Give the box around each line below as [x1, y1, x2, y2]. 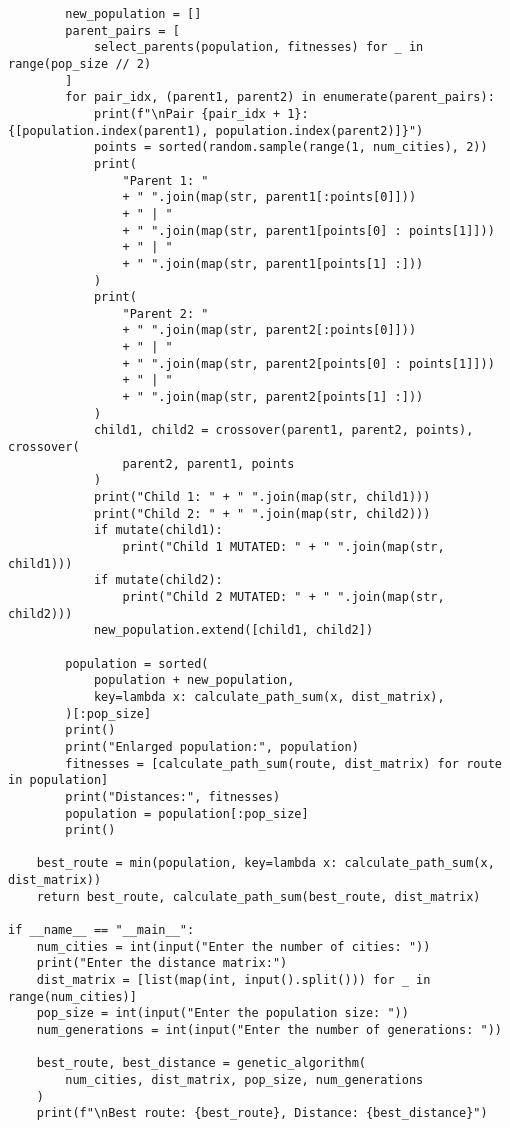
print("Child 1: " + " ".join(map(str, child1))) [93, 490, 431, 505]
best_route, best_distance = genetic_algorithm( [36, 1056, 366, 1071]
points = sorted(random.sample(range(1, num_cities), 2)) [93, 140, 488, 155]
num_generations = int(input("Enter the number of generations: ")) [36, 1023, 502, 1038]
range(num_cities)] [8, 989, 137, 1004]
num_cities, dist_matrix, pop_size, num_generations [65, 1073, 424, 1087]
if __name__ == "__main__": [8, 923, 195, 938]
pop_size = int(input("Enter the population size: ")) [36, 1006, 409, 1021]
